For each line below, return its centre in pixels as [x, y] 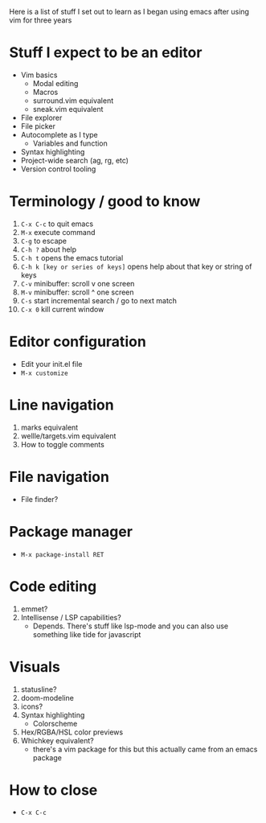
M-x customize [44, 373]
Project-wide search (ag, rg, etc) [75, 160]
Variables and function [70, 143]
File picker [38, 126]
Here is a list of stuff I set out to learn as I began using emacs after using [129, 12]
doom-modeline [47, 697]
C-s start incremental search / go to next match [99, 300]
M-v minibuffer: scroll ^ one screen [78, 292]
